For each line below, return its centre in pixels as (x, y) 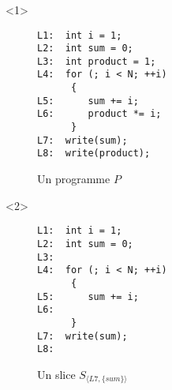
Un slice (56, 374)
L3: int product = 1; (97, 61)
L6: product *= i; (99, 114)
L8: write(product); (94, 154)
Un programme (74, 179)
